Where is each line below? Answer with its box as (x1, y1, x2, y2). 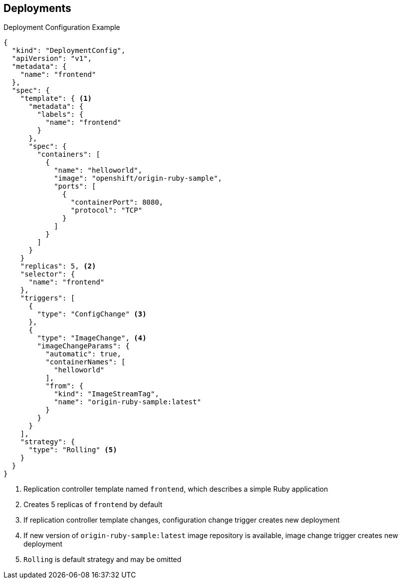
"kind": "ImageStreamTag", (54, 390, 159, 398)
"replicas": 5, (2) (20, 262, 96, 271)
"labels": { (37, 110, 84, 119)
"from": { (45, 382, 84, 390)
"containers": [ (37, 150, 100, 159)
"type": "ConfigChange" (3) (37, 310, 147, 318)
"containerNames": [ (45, 358, 126, 366)
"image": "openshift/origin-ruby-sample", (54, 174, 222, 183)
